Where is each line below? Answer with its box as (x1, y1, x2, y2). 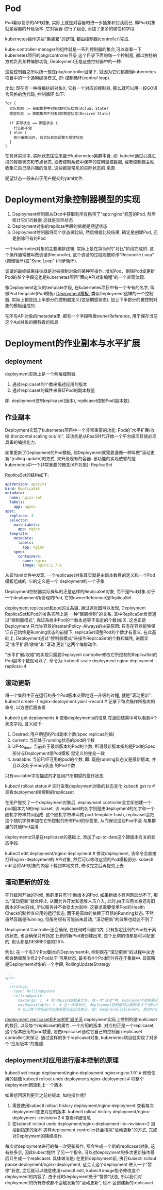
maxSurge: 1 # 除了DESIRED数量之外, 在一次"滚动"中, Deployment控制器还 (17, 998, 159, 1003)
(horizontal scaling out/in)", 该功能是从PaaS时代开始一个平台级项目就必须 (10, 433, 157, 439)
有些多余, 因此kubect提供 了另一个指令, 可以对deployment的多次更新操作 (5, 1149, 151, 1156)
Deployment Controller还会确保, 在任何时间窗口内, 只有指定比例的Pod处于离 (5, 926, 157, 932)
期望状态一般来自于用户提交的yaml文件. (5, 175, 84, 181)
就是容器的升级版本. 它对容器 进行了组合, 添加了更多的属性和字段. (5, 25, 136, 32)
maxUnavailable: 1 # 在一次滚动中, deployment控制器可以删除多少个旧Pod (17, 1002, 158, 1007)
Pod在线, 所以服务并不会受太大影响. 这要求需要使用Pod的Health (17, 904, 145, 910)
